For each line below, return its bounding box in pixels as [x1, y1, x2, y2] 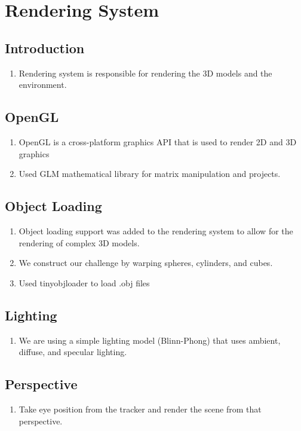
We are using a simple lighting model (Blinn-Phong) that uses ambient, [19, 334, 281, 346]
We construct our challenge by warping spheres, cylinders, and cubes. [19, 256, 273, 269]
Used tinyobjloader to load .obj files [19, 276, 150, 289]
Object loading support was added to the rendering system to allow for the [19, 224, 293, 237]
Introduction [5, 38, 85, 57]
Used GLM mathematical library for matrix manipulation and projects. [19, 167, 281, 180]
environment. [19, 78, 67, 91]
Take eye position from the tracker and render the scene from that [19, 402, 262, 415]
